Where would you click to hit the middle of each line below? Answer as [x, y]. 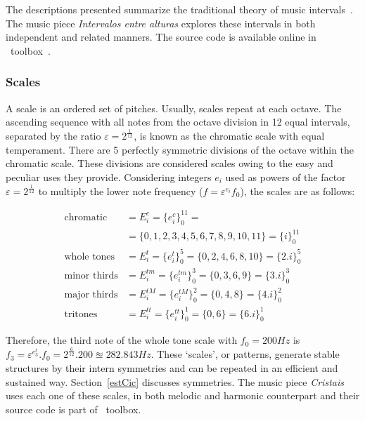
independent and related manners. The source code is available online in [161, 37]
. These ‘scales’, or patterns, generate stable [245, 354]
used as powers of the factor [286, 176]
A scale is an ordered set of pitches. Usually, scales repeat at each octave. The [174, 108]
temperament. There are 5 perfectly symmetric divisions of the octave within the [180, 149]
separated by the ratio [53, 136]
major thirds [91, 295]
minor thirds [91, 275]
